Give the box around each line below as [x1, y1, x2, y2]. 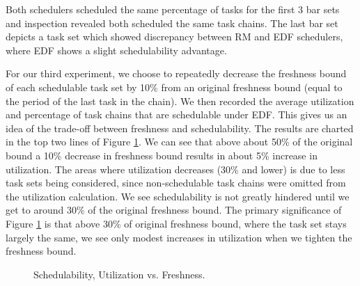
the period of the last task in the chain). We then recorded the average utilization [6, 93, 354, 108]
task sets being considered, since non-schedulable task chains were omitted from [6, 175, 346, 190]
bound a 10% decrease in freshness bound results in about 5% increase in [6, 148, 318, 162]
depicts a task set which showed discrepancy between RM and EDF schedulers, [6, 29, 343, 44]
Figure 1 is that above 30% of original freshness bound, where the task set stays [6, 216, 347, 230]
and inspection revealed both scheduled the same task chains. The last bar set [6, 15, 338, 30]
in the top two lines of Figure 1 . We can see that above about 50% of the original [6, 134, 353, 149]
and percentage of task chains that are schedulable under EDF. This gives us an [6, 107, 347, 122]
